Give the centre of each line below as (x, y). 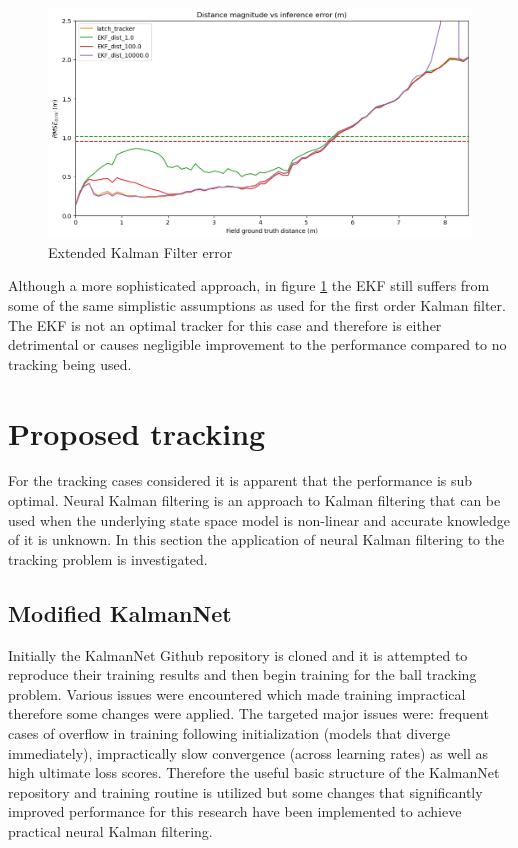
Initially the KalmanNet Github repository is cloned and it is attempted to (238, 654)
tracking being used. (70, 363)
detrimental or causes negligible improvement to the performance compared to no (257, 344)
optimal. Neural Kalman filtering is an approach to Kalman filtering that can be (254, 500)
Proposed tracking (137, 432)
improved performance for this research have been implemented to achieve (235, 811)
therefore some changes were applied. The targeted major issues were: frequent (248, 713)
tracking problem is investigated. (108, 558)
